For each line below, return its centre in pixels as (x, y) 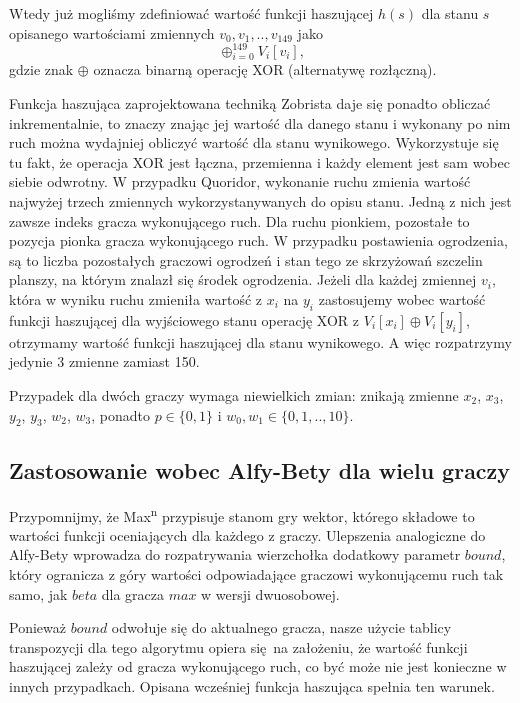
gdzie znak (41, 69)
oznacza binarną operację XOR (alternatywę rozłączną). (265, 69)
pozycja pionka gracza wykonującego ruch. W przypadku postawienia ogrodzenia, (258, 240)
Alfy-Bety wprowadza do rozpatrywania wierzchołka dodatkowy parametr (235, 554)
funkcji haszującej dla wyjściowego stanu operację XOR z (184, 319)
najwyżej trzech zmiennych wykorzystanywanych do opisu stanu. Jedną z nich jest (260, 201)
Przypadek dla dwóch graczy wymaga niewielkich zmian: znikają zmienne (234, 395)
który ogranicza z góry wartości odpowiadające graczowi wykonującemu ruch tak (256, 574)
